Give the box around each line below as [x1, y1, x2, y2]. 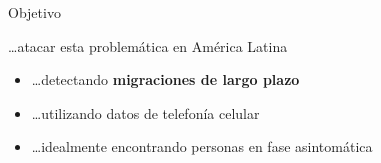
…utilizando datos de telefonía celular [31, 102, 260, 123]
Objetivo [8, 2, 61, 22]
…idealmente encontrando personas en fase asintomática [31, 136, 373, 157]
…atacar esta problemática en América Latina [8, 35, 288, 56]
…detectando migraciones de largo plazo [31, 69, 300, 90]
